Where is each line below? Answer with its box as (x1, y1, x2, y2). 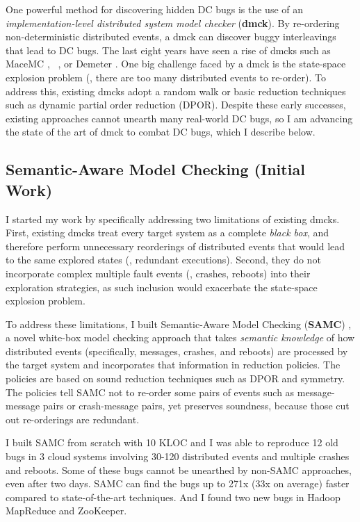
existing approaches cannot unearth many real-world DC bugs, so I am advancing (6, 111, 353, 125)
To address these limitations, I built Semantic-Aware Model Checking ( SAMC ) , (6, 316, 352, 331)
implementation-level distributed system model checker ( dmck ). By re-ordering (6, 15, 340, 30)
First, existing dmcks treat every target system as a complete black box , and (6, 225, 329, 240)
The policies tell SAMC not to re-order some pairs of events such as (6, 384, 295, 399)
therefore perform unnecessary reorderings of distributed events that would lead (6, 238, 345, 253)
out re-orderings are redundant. (6, 411, 140, 426)
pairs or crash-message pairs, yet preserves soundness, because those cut (42, 398, 350, 413)
